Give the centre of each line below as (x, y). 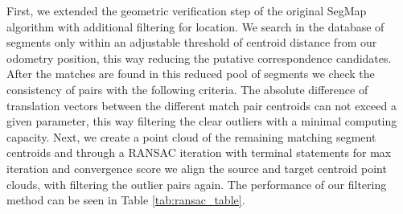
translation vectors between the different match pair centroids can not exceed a (201, 105)
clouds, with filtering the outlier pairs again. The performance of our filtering (197, 184)
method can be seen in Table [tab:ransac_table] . (126, 200)
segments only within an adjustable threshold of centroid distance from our (192, 42)
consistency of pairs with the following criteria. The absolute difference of (187, 89)
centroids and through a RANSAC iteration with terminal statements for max (199, 152)
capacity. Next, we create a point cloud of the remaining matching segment (191, 136)
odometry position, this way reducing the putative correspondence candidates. (199, 58)
